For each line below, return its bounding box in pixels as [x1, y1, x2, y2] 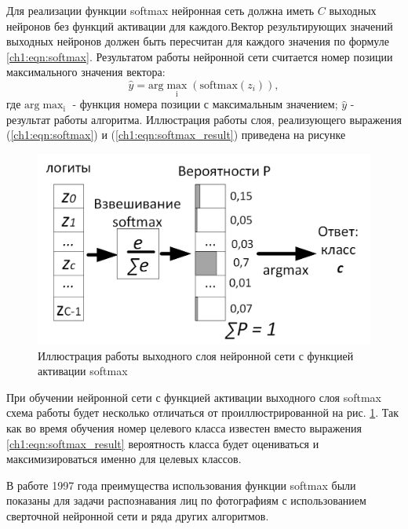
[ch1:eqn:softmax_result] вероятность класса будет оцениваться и [6, 435, 319, 451]
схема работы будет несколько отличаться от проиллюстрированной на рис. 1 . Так [6, 404, 399, 421]
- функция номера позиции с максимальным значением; [72, 96, 338, 112]
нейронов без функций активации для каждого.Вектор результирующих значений [6, 17, 393, 34]
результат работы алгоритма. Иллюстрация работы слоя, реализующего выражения [6, 111, 402, 127]
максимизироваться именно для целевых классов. [6, 451, 242, 467]
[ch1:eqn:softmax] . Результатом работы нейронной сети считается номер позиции [6, 48, 393, 64]
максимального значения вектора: [6, 64, 166, 80]
